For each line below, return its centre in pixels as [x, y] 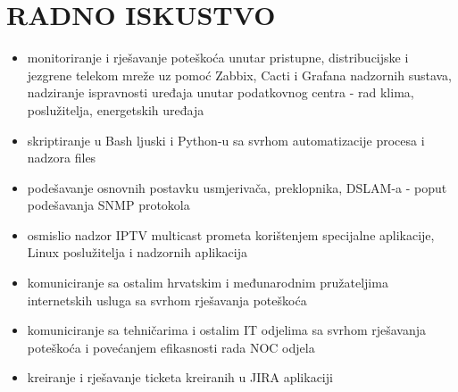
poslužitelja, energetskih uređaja [116, 109]
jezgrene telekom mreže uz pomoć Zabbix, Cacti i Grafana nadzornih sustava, [240, 75]
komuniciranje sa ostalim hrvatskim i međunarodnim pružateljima [208, 283]
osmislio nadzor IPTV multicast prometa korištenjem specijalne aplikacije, [231, 234]
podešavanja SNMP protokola [108, 205]
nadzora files [62, 158]
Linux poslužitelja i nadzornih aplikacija [137, 252]
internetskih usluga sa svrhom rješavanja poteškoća [167, 300]
